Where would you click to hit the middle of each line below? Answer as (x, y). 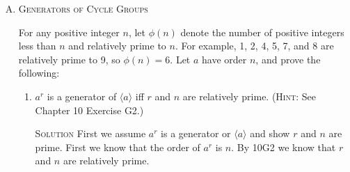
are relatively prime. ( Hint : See (249, 96)
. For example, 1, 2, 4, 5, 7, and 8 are (254, 46)
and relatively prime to (117, 46)
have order (224, 59)
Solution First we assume (90, 133)
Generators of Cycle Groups (83, 8)
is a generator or (196, 133)
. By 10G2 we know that (284, 147)
